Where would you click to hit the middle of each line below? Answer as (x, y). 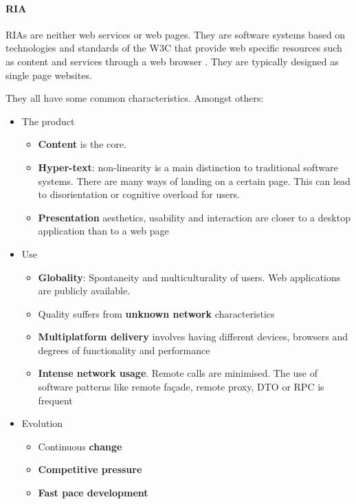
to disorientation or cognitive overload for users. (139, 194)
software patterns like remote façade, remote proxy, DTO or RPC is (181, 387)
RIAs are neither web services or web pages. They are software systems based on (176, 34)
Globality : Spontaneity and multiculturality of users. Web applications (189, 277)
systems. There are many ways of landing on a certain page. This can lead (194, 180)
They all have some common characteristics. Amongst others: (135, 98)
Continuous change (80, 446)
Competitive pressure (90, 469)
